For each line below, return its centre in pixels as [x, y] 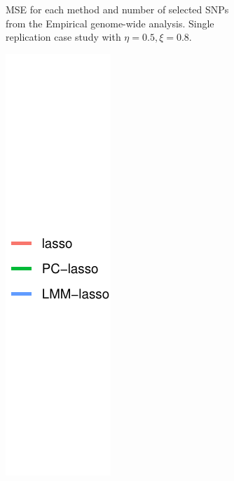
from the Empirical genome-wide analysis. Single [110, 23]
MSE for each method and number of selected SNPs [117, 9]
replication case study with [63, 37]
